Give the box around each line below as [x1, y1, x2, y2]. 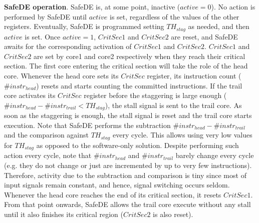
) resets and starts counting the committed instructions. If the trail [36, 80, 242, 90]
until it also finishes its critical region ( [4, 208, 123, 219]
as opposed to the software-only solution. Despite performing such [36, 139, 239, 150]
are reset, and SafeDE [171, 31, 238, 41]
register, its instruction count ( [147, 70, 241, 81]
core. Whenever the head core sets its [4, 70, 119, 81]
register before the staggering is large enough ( [84, 90, 227, 100]
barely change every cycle [175, 150, 254, 160]
